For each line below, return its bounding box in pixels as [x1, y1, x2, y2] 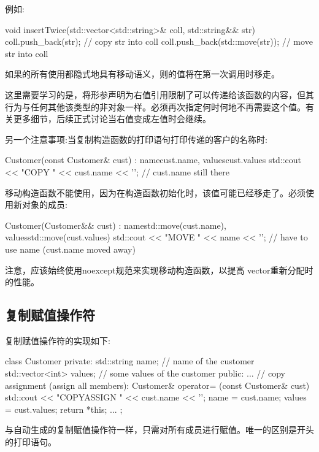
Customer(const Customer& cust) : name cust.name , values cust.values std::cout [5, 153, 301, 166]
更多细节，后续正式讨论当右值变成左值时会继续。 [13, 112, 211, 125]
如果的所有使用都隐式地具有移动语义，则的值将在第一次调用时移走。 [5, 67, 280, 80]
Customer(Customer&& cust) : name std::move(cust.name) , [5, 218, 226, 231]
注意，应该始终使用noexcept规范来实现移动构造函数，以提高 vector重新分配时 [5, 263, 313, 276]
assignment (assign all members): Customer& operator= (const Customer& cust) [5, 378, 310, 391]
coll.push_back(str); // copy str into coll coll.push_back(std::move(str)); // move [5, 35, 313, 48]
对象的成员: [21, 198, 67, 211]
